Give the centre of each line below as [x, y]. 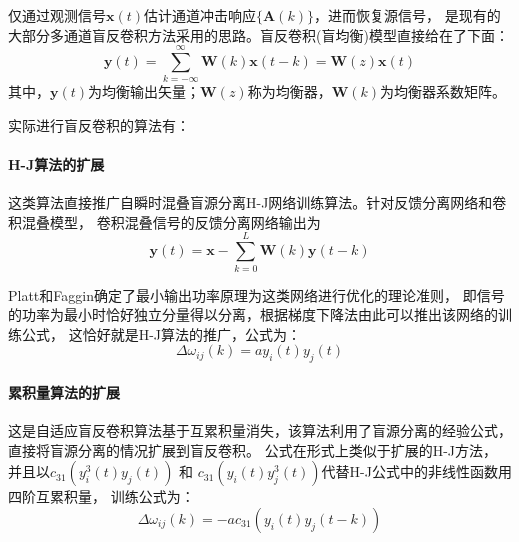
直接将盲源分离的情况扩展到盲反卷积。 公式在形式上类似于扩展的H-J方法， [253, 449]
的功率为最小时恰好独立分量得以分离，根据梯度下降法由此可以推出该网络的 [253, 314]
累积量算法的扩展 [64, 391]
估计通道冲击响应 [200, 15]
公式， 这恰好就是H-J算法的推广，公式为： [161, 333]
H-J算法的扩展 [56, 164]
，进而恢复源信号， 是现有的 [407, 15]
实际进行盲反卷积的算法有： [99, 124]
